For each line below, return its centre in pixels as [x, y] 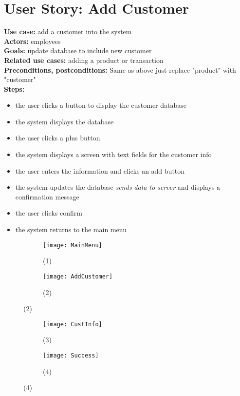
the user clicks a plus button [58, 138]
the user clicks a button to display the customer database [101, 105]
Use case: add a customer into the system [68, 31]
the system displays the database [65, 121]
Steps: [14, 89]
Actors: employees [32, 41]
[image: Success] [71, 355]
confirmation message [47, 196]
